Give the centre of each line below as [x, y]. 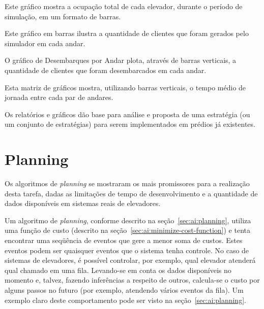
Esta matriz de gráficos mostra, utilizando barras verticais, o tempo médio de [125, 87]
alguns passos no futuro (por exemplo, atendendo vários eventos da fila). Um [124, 290]
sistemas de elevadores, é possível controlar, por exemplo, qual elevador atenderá [130, 260]
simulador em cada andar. [45, 43]
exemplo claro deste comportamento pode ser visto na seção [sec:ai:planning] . [125, 300]
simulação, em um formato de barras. [63, 16]
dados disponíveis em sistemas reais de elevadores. [83, 203]
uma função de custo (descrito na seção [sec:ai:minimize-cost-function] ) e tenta [128, 230]
